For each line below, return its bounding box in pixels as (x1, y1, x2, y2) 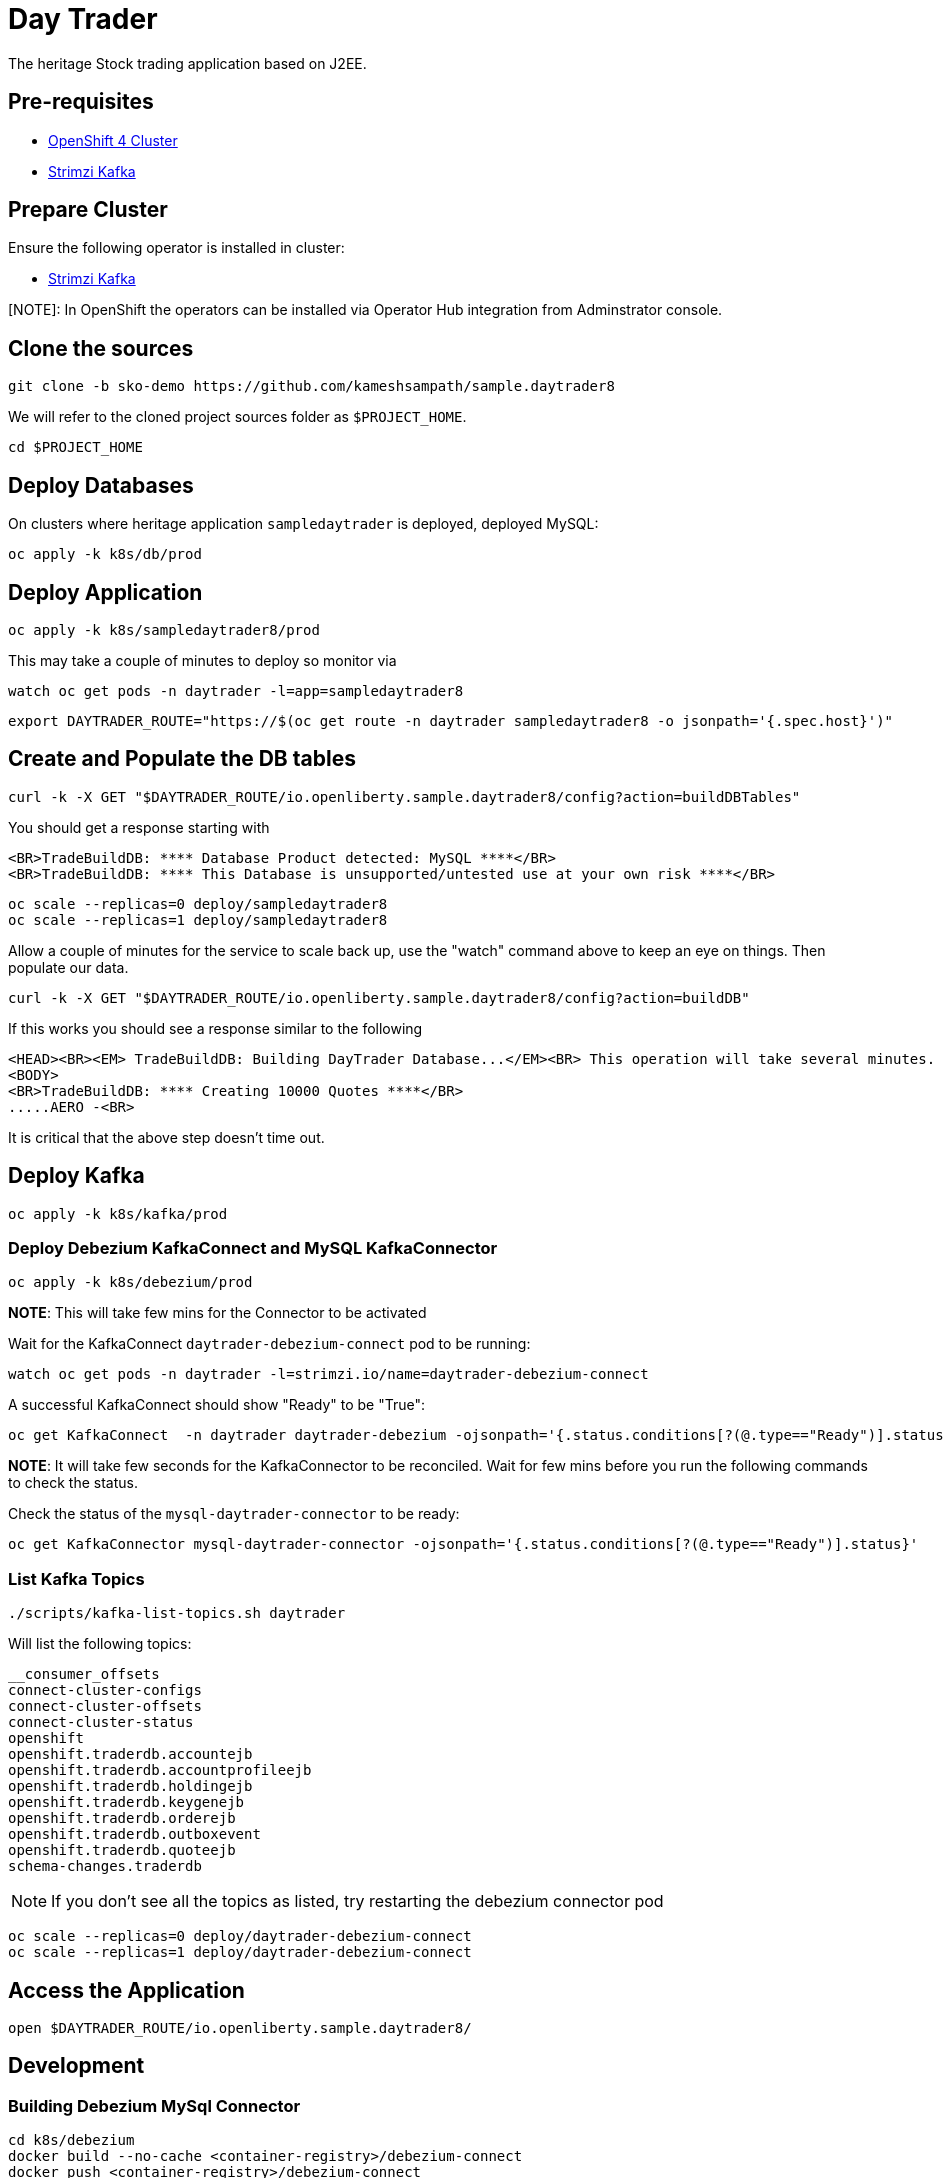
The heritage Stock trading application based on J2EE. (8, 54, 367, 72)
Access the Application (8, 1977, 245, 2003)
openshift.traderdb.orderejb (8, 1810, 236, 1827)
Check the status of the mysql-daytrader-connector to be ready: (8, 1505, 460, 1523)
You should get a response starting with (8, 818, 270, 836)
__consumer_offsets (8, 1666, 160, 1683)
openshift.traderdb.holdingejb (8, 1778, 253, 1795)
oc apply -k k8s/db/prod (8, 546, 202, 563)
